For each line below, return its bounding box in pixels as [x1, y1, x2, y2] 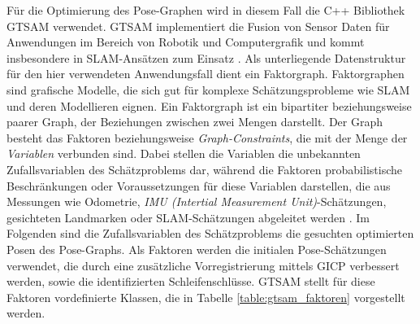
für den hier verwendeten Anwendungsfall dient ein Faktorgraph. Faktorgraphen [6, 65, 405, 82]
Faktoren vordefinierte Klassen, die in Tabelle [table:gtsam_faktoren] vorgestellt [6, 288, 405, 305]
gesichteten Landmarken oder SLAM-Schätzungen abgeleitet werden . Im [6, 208, 370, 225]
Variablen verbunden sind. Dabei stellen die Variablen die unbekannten [6, 145, 361, 162]
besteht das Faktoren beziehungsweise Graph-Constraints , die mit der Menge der [6, 129, 408, 146]
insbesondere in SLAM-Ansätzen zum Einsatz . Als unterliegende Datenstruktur [6, 49, 406, 66]
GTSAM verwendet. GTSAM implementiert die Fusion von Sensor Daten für [6, 17, 390, 34]
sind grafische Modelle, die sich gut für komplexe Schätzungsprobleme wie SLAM [6, 81, 410, 98]
